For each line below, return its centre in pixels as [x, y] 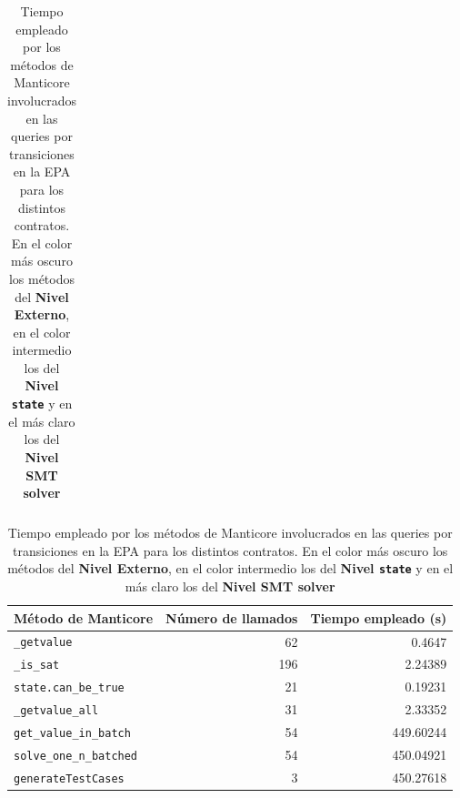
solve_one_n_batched [76, 756]
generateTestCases [69, 778]
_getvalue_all [56, 711]
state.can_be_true [69, 688]
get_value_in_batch [72, 734]
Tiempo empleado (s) [379, 617]
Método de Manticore [84, 617]
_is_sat [37, 666]
